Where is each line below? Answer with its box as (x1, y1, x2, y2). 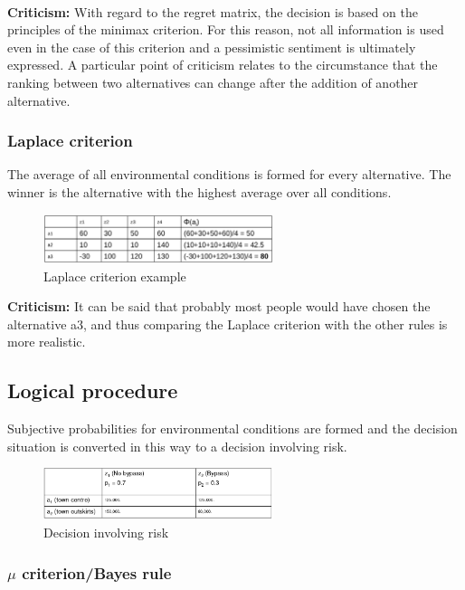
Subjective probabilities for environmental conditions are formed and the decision (7, 419, 458, 438)
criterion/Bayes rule (22, 561, 172, 584)
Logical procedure (7, 376, 178, 404)
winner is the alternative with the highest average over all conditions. (7, 182, 392, 201)
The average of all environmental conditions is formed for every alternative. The (7, 165, 451, 184)
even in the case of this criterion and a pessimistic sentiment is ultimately (7, 37, 416, 56)
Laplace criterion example (43, 266, 186, 285)
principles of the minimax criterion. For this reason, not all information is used (7, 20, 444, 39)
